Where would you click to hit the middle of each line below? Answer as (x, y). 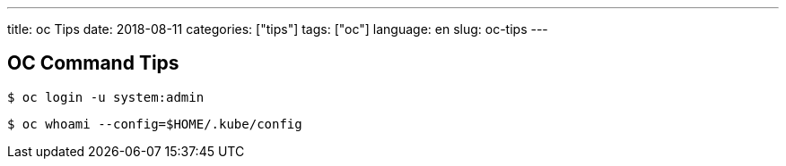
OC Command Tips (93, 63)
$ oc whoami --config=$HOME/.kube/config (155, 124)
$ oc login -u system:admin (106, 97)
